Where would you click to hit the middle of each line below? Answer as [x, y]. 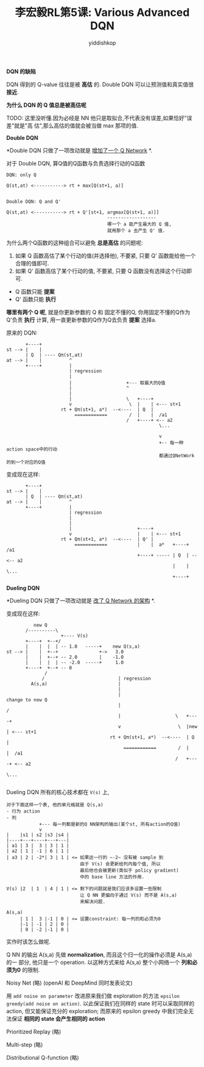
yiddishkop [102, 43]
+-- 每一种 [171, 443]
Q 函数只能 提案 [35, 291]
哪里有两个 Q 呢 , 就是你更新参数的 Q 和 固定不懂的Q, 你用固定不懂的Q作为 [98, 312]
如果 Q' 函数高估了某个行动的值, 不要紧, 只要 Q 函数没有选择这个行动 [101, 271]
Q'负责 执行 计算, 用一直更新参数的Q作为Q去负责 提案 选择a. [81, 320]
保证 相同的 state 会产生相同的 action [58, 1018]
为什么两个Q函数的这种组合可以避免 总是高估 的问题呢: [75, 242]
